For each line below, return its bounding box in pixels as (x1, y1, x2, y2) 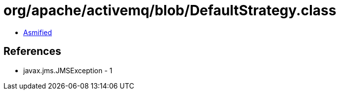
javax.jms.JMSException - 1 (23, 66, 113, 75)
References (3, 45, 61, 58)
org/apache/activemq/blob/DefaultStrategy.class (3, 2, 337, 19)
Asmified (23, 28, 52, 37)
